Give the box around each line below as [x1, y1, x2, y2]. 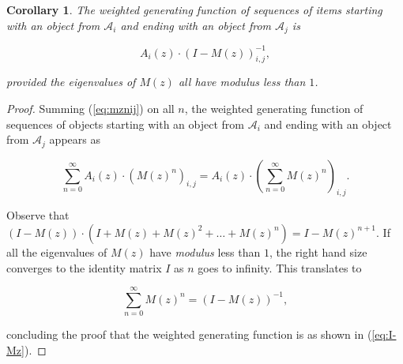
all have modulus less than [178, 73, 306, 90]
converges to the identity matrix [6, 259, 162, 276]
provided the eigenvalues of [6, 73, 136, 90]
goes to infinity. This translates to [198, 259, 362, 276]
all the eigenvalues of [6, 243, 107, 260]
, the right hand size [269, 243, 367, 260]
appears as [49, 131, 100, 148]
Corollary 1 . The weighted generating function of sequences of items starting [6, 2, 382, 17]
